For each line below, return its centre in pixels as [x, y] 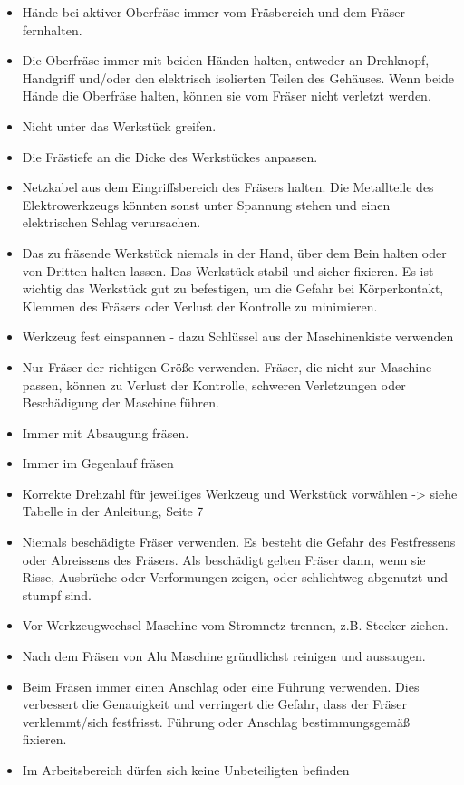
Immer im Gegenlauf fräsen [98, 463]
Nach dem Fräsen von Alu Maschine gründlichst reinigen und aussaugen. [224, 656]
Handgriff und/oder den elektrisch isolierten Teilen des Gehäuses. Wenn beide [238, 77]
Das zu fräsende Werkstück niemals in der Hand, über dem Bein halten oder [234, 252]
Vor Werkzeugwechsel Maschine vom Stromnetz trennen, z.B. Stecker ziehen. [235, 625]
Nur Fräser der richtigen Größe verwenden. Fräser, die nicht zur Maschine [227, 366]
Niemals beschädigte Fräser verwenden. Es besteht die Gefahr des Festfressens [239, 542]
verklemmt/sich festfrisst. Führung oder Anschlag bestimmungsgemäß [216, 721]
